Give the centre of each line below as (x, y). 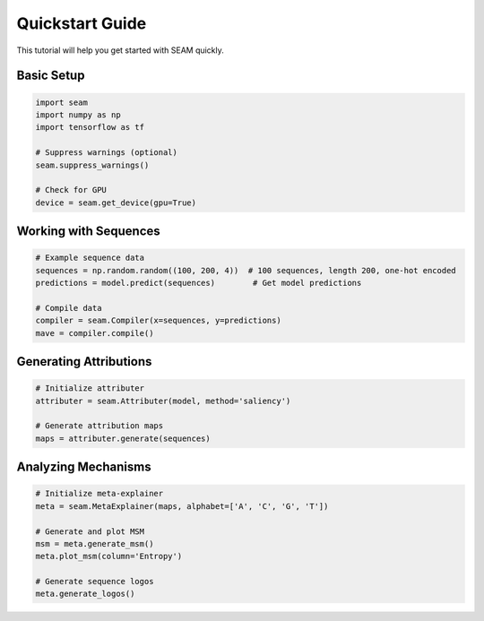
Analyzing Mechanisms (84, 467)
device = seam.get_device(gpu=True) (116, 203)
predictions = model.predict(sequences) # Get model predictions (199, 283)
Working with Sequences (88, 232)
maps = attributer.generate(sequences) (123, 438)
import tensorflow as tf (90, 127)
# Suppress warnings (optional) (107, 153)
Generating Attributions (84, 362)
